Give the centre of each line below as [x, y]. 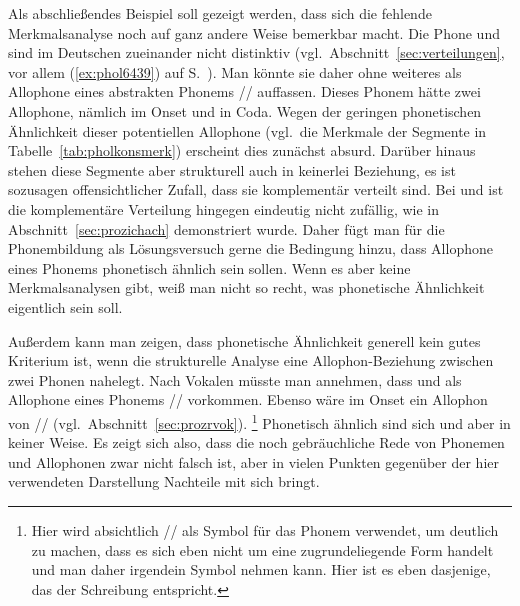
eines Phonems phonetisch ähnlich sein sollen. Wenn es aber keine [209, 267]
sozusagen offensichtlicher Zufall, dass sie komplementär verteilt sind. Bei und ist [256, 189]
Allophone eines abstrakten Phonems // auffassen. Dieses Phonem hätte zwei [244, 91]
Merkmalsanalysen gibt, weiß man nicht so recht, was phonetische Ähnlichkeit [246, 287]
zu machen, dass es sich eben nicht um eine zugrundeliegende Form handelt [262, 549]
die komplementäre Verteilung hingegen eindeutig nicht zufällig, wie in [223, 208]
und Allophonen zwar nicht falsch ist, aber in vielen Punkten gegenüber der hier [253, 461]
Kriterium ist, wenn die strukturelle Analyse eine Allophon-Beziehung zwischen [251, 360]
